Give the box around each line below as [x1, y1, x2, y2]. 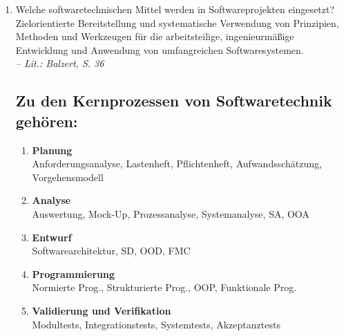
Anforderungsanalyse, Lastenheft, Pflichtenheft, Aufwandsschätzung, [32, 156, 322, 171]
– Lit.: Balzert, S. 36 [15, 56, 104, 71]
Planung [32, 142, 73, 157]
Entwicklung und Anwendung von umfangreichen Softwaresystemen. [15, 42, 304, 57]
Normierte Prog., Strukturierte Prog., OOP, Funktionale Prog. [32, 280, 297, 295]
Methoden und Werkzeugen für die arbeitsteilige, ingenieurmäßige [15, 29, 294, 44]
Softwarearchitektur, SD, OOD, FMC [32, 243, 191, 258]
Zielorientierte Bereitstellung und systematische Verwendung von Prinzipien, [15, 15, 339, 30]
